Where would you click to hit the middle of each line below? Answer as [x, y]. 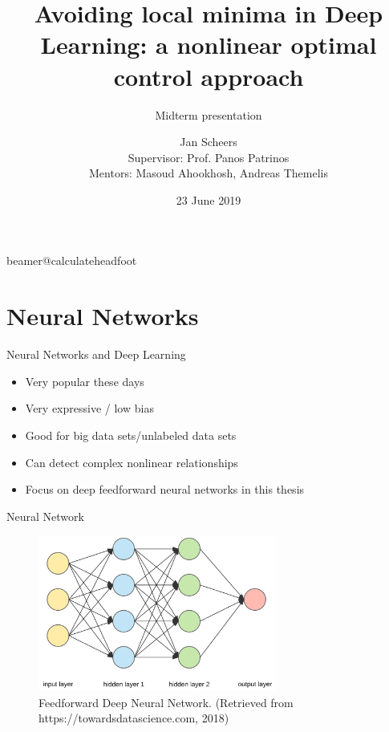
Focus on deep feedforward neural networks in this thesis [165, 489]
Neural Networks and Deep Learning [96, 354]
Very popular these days [85, 381]
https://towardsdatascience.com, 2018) [134, 718]
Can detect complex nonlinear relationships [132, 462]
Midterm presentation [209, 114]
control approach [209, 76]
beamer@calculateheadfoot [72, 260]
